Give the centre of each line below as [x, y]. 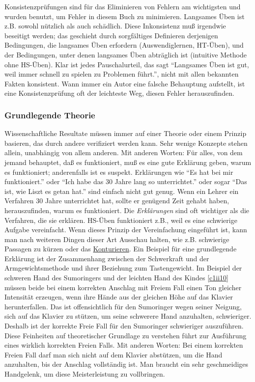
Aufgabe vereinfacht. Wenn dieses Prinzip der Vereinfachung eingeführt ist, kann [126, 230]
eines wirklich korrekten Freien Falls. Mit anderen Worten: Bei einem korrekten [124, 345]
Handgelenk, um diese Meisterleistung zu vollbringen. [85, 374]
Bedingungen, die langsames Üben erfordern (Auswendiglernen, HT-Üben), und [124, 45]
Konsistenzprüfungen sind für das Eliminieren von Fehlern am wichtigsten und [123, 6]
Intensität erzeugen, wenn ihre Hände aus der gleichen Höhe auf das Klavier [119, 297]
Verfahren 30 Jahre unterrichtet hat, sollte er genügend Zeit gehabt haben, [117, 201]
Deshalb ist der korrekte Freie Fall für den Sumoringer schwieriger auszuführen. [124, 326]
